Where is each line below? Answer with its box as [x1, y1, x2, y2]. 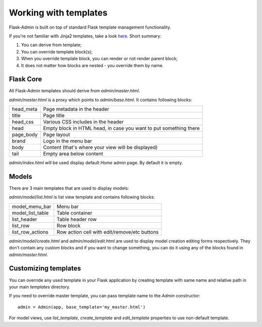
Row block [56, 222, 81, 229]
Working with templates [9, 7, 108, 18]
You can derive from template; [21, 42, 82, 48]
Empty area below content [43, 151, 103, 157]
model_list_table [12, 209, 49, 216]
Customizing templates [9, 264, 81, 273]
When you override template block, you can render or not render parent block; [21, 56, 178, 62]
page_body [12, 131, 38, 138]
